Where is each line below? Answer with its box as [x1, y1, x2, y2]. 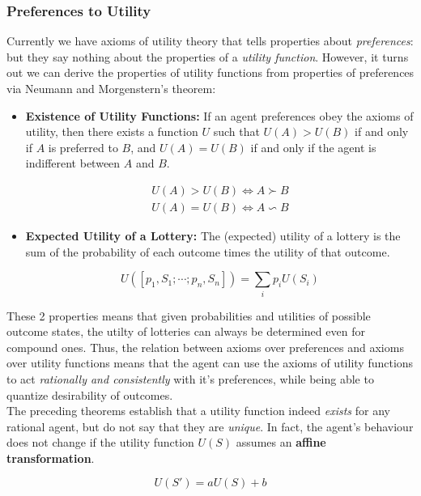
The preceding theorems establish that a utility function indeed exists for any [6, 402, 390, 419]
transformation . [6, 449, 95, 466]
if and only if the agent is [250, 138, 376, 155]
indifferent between [25, 155, 121, 172]
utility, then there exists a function [25, 123, 198, 140]
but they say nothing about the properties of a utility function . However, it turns [6, 48, 409, 65]
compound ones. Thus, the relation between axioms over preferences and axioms [6, 338, 404, 355]
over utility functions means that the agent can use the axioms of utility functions [6, 354, 414, 371]
